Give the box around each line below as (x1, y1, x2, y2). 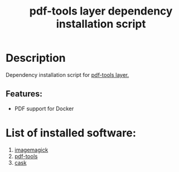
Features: (5, 89, 43, 99)
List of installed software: (5, 126, 137, 140)
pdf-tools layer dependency (29, 4, 173, 18)
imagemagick (14, 146, 48, 153)
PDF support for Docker (14, 105, 74, 112)
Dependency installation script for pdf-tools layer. (5, 71, 129, 78)
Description (5, 51, 66, 65)
